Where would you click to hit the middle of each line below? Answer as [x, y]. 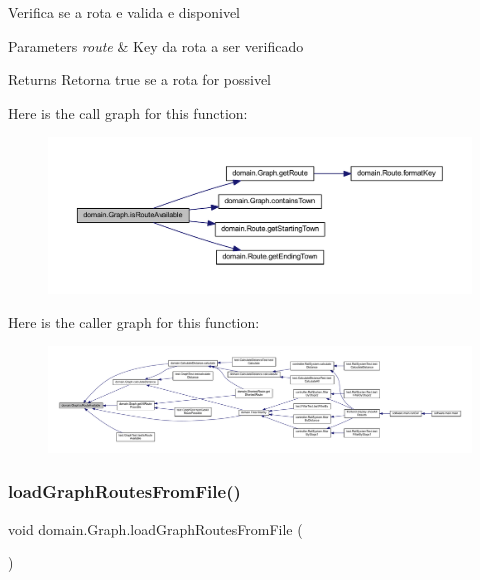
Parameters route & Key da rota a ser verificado [156, 45]
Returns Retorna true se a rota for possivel [139, 79]
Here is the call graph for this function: [128, 112]
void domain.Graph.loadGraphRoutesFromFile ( [155, 528]
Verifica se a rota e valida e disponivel [124, 12]
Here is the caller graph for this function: [134, 321]
